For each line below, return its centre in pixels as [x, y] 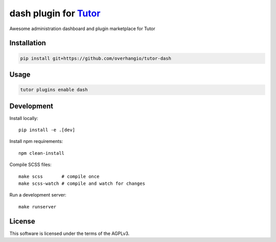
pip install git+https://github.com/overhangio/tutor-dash [96, 58]
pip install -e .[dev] [47, 130]
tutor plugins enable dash [54, 90]
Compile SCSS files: [30, 165]
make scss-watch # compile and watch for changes [82, 183]
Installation [28, 43]
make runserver [38, 207]
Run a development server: [38, 195]
